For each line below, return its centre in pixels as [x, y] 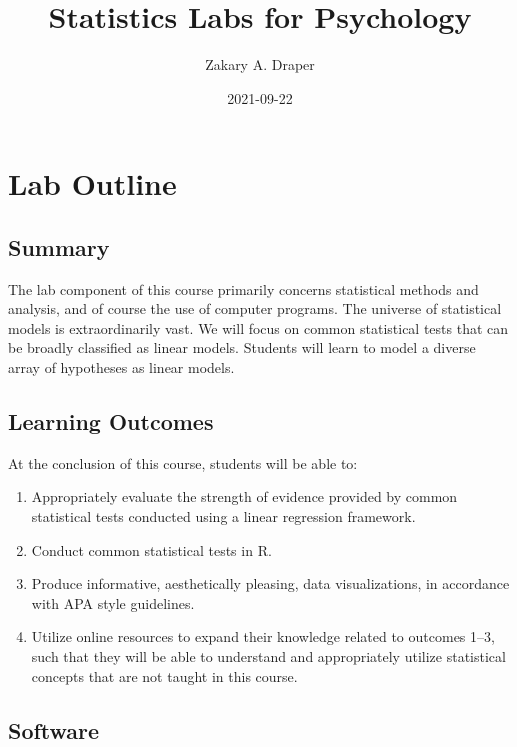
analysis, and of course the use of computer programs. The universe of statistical [255, 308]
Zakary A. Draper [260, 64]
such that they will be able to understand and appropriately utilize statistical [268, 656]
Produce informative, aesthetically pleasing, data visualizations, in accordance [270, 583]
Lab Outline [92, 183]
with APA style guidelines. [113, 602]
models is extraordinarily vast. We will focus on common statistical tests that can [258, 327]
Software [54, 729]
